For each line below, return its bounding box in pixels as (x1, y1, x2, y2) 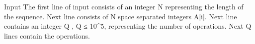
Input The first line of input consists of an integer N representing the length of (4, 1, 244, 11)
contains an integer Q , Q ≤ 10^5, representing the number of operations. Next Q (4, 21, 252, 31)
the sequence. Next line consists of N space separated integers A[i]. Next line (4, 11, 237, 21)
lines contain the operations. (4, 30, 90, 41)
